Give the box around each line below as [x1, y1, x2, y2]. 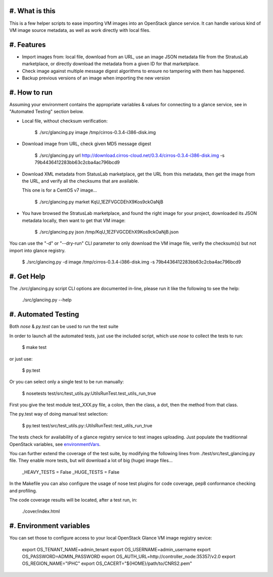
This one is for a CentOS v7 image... [22, 187, 97, 193]
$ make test [22, 344, 47, 350]
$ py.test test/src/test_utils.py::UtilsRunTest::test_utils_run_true [22, 422, 153, 428]
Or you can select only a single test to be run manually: [9, 379, 124, 385]
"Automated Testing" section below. [9, 109, 84, 115]
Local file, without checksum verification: [22, 118, 108, 124]
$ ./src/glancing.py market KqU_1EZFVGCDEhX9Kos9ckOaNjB [34, 199, 164, 205]
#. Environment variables [9, 521, 90, 530]
